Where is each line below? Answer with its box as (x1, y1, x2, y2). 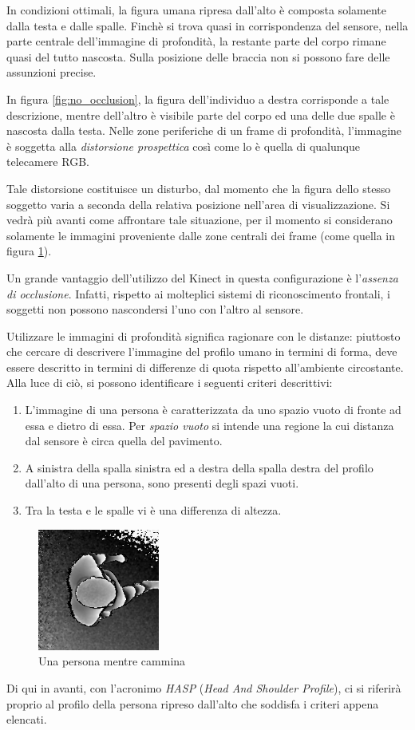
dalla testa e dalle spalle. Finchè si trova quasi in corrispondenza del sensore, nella (6, 17, 409, 34)
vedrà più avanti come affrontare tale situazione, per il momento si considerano (6, 211, 393, 228)
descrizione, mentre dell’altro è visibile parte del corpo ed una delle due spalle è (6, 106, 395, 123)
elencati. (6, 711, 47, 728)
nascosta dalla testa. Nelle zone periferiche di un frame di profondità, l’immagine (6, 122, 402, 139)
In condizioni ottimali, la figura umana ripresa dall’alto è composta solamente (6, 2, 386, 18)
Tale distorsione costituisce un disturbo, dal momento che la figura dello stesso (6, 180, 391, 196)
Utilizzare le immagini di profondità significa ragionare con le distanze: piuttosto (6, 327, 401, 344)
